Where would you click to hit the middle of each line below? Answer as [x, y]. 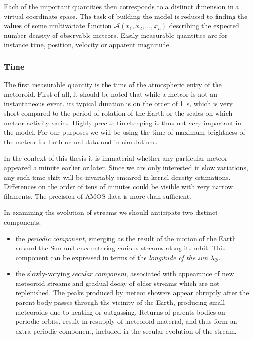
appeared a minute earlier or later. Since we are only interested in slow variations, [126, 167]
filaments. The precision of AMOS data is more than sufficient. [98, 196]
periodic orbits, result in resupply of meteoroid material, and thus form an [126, 321]
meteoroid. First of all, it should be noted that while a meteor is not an [111, 94]
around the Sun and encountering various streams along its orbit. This [120, 248]
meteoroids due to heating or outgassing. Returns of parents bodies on [120, 312]
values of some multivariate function [58, 26]
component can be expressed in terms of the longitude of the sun [112, 257]
